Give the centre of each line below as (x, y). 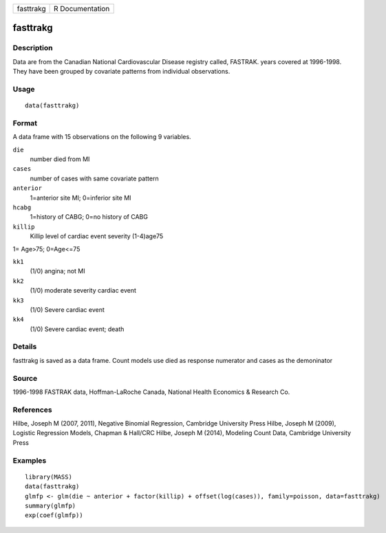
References (32, 410)
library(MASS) (49, 477)
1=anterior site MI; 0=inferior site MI (81, 198)
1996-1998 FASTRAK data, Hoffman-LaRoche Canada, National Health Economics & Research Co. (151, 392)
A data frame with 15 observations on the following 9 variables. (102, 137)
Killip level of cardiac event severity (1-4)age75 (97, 236)
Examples (30, 460)
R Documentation (82, 9)
